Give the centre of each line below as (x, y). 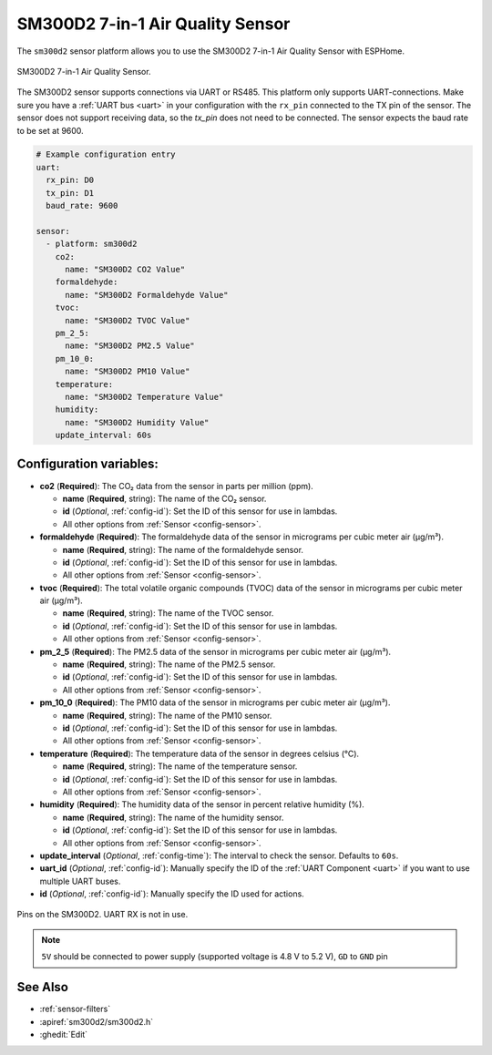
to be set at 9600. (50, 130)
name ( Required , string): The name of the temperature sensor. (180, 766)
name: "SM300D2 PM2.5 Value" (130, 346)
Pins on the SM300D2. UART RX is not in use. (102, 915)
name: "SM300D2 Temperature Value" (144, 397)
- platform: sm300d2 (92, 244)
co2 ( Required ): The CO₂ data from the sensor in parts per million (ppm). (176, 486)
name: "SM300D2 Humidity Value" (137, 422)
